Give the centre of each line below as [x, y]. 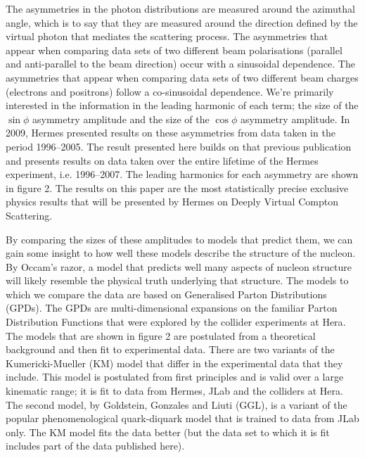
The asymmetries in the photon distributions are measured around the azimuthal [180, 8]
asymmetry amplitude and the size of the [121, 119]
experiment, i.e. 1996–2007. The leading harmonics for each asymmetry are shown [182, 174]
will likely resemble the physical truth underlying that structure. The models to [177, 280]
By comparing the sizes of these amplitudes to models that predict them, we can [179, 239]
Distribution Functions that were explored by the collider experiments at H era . [176, 322]
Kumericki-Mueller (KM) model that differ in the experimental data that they [174, 363]
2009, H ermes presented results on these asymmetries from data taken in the [171, 133]
